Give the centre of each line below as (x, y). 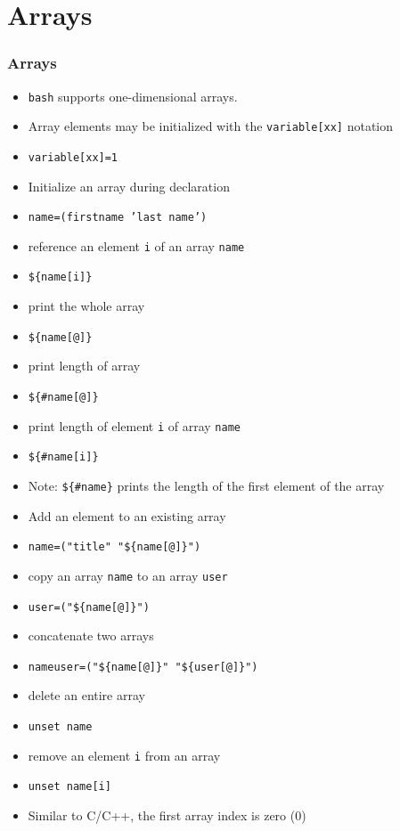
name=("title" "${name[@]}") (114, 547)
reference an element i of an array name (136, 245)
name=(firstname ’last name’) (118, 218)
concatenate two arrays (91, 635)
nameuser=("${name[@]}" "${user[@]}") (143, 667)
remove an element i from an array (124, 755)
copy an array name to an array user (128, 575)
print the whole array (86, 306)
